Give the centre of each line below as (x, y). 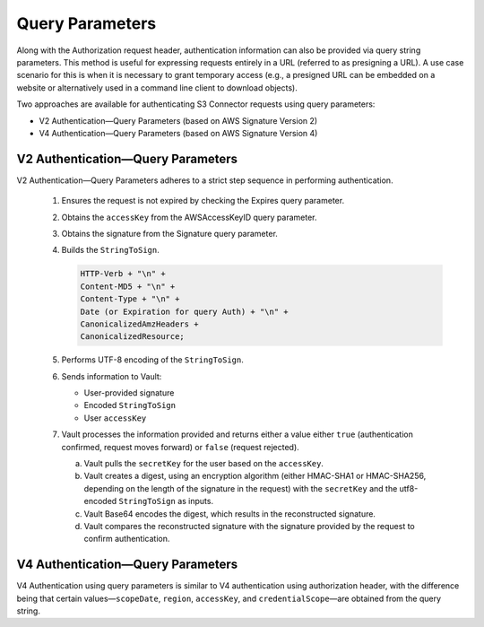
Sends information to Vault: (112, 376)
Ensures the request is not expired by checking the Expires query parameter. (203, 201)
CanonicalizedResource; (133, 337)
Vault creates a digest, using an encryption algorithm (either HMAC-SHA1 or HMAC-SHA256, (255, 476)
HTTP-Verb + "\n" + (123, 274)
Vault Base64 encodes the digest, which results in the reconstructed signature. (230, 514)
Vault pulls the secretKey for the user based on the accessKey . (204, 464)
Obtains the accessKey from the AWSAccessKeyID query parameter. (189, 217)
